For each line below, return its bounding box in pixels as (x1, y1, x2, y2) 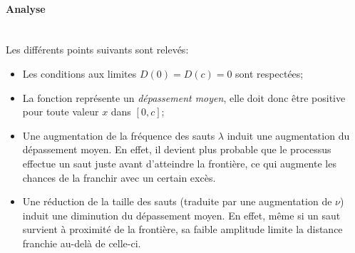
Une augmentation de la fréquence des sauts (22, 128, 215, 143)
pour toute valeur (22, 104, 99, 119)
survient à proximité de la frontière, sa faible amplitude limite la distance (22, 222, 343, 237)
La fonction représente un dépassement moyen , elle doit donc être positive (22, 90, 346, 105)
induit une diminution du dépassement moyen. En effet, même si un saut (22, 207, 341, 222)
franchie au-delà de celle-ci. (22, 235, 141, 250)
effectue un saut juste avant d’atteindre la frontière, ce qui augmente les (22, 155, 336, 170)
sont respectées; (235, 66, 304, 81)
